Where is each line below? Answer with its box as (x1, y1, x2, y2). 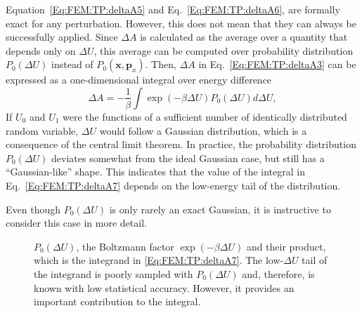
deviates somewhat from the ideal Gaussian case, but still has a (51, 150, 325, 165)
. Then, (145, 57, 176, 72)
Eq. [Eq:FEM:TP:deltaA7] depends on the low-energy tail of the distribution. (6, 178, 341, 192)
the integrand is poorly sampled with (34, 266, 193, 281)
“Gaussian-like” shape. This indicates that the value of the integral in (6, 164, 305, 179)
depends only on (6, 43, 76, 58)
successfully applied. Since (6, 29, 118, 44)
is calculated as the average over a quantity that (140, 29, 348, 44)
